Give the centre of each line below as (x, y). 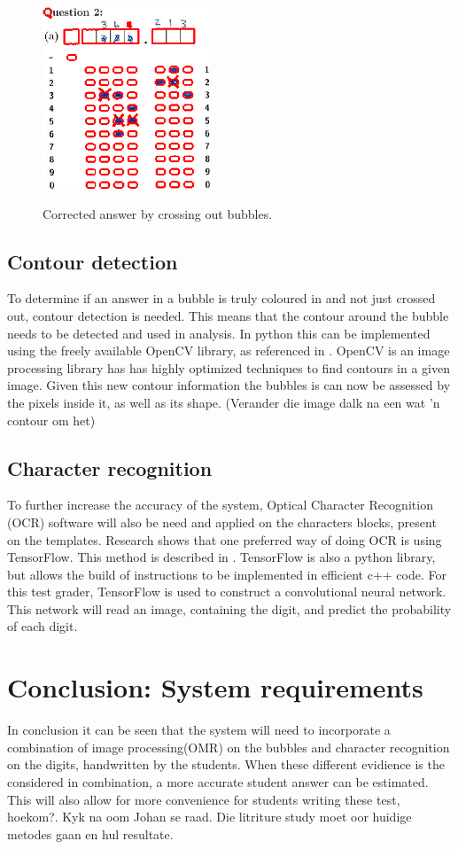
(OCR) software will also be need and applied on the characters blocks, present (222, 522)
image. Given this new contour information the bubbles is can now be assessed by (229, 385)
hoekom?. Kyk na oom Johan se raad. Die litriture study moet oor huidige (210, 817)
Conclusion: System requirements (215, 687)
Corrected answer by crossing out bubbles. (158, 213)
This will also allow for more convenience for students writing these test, (204, 799)
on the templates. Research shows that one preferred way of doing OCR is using (225, 539)
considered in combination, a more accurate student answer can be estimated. (218, 781)
